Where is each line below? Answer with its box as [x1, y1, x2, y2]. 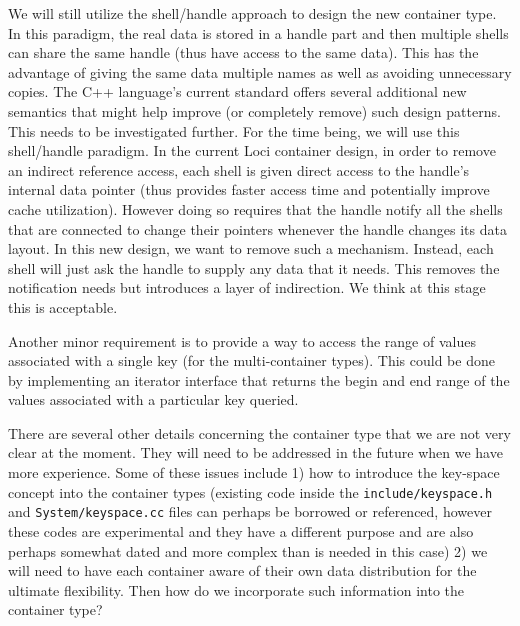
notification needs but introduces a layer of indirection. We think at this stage [8, 277, 486, 298]
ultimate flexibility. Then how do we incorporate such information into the [8, 579, 465, 600]
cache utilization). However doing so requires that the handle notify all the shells [8, 198, 503, 219]
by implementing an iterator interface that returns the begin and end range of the [8, 369, 510, 390]
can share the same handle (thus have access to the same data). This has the [8, 42, 479, 63]
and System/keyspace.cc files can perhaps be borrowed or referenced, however [8, 501, 492, 522]
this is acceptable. [8, 296, 118, 317]
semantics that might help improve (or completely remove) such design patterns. [8, 100, 501, 121]
